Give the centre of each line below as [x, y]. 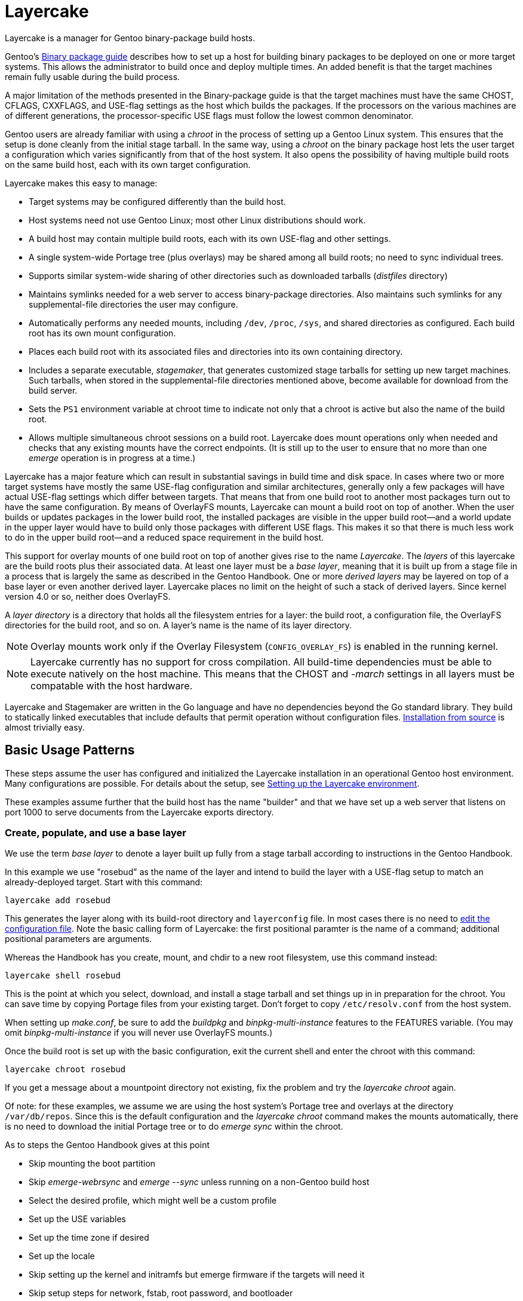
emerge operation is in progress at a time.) [112, 458]
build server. [53, 390]
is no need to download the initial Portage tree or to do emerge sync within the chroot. [174, 1127]
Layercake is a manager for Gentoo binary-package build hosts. [130, 38]
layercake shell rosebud [63, 976]
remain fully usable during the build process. [93, 76]
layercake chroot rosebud [65, 1070]
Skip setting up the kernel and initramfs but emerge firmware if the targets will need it [197, 1275]
